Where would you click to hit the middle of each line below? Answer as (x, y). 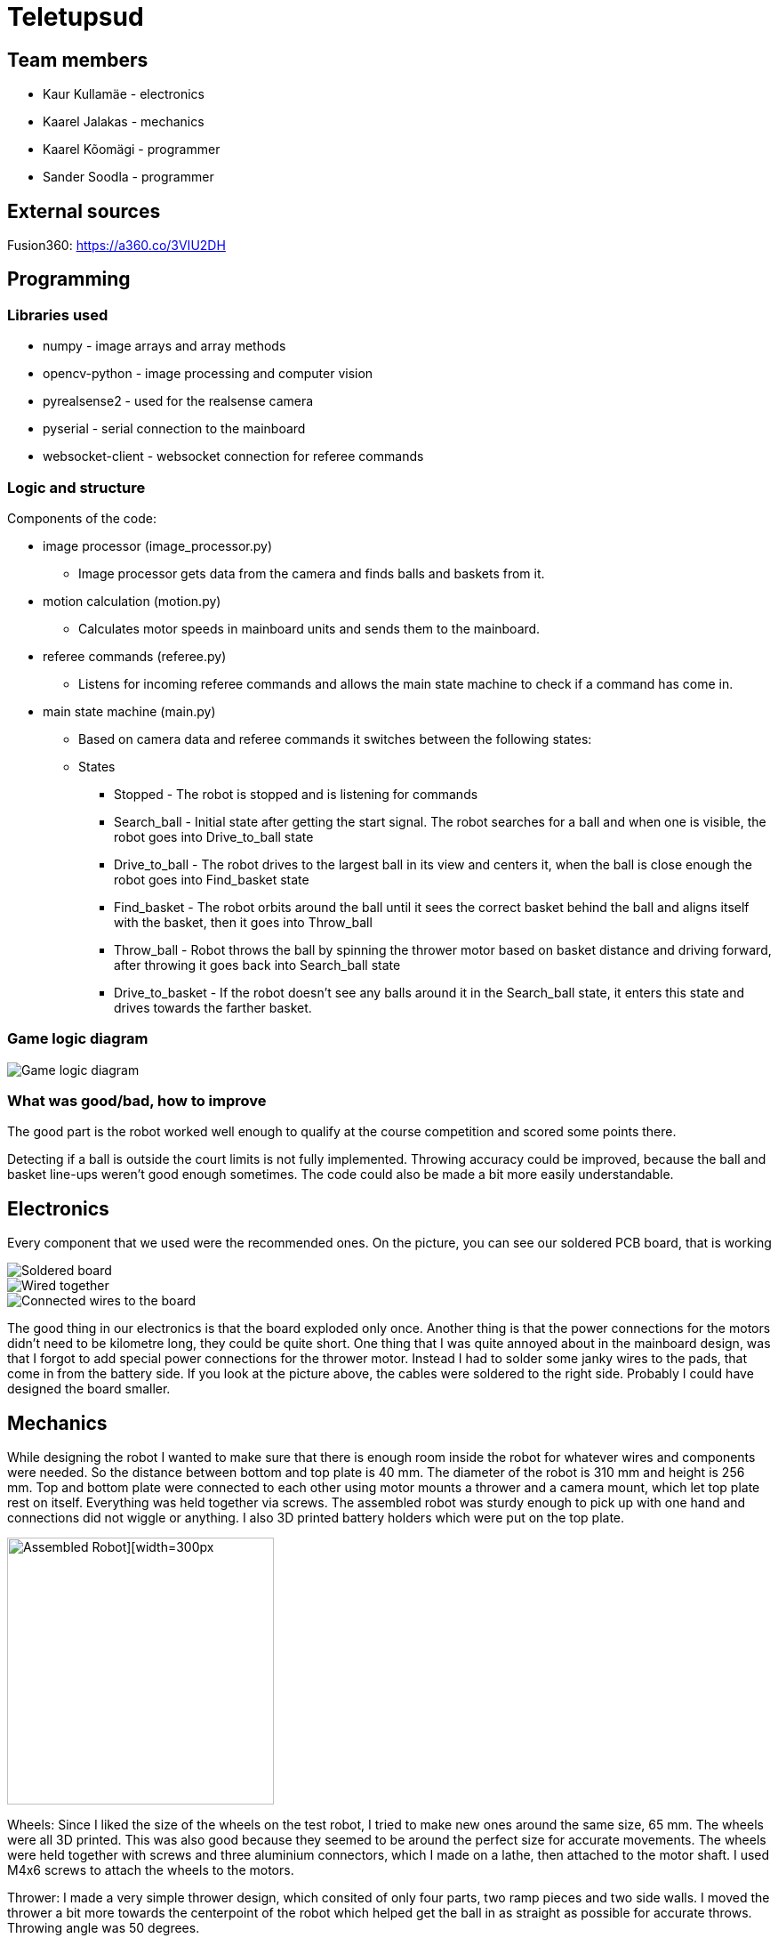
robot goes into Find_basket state (212, 879)
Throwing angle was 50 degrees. (104, 1928)
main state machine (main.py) (129, 711)
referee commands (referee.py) (135, 656)
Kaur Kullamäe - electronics (124, 94)
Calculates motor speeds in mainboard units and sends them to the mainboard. (309, 628)
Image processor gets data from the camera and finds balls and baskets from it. (312, 573)
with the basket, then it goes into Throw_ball (243, 922)
